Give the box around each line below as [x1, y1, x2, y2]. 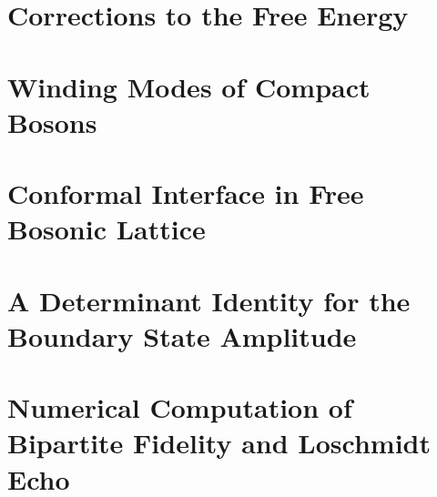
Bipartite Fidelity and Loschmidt [7, 424, 431, 461]
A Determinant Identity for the [7, 281, 411, 319]
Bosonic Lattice [7, 210, 206, 248]
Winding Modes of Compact [7, 67, 371, 105]
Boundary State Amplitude [7, 317, 357, 354]
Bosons [7, 103, 97, 140]
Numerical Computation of [7, 389, 352, 426]
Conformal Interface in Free [7, 175, 364, 212]
